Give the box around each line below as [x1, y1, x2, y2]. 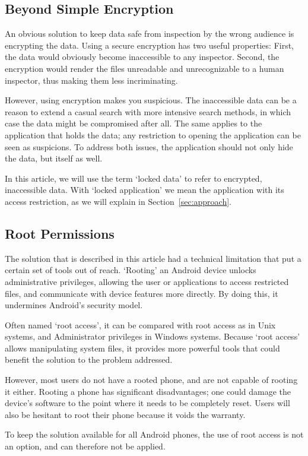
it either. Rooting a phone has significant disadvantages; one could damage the [5, 385, 291, 397]
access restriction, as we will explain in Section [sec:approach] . [5, 195, 231, 207]
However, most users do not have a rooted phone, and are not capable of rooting [5, 373, 298, 386]
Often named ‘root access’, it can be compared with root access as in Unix [5, 318, 276, 331]
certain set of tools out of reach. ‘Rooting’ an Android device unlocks [5, 264, 256, 276]
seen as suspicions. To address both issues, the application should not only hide [5, 140, 293, 153]
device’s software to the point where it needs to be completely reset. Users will [5, 397, 290, 409]
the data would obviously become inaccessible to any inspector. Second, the [5, 50, 280, 63]
